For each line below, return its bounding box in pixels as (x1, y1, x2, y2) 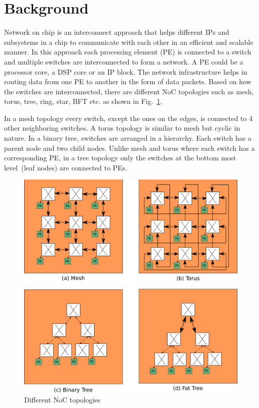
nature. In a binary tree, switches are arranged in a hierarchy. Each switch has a (4, 133, 251, 143)
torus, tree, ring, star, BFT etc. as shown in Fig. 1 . (4, 96, 162, 106)
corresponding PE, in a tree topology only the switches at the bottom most (4, 152, 236, 163)
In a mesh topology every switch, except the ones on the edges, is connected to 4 (4, 112, 253, 123)
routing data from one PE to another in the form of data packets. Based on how (4, 76, 251, 87)
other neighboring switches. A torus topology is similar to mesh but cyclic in (4, 123, 240, 133)
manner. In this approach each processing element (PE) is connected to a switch (4, 46, 251, 57)
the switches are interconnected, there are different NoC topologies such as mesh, (4, 86, 254, 96)
